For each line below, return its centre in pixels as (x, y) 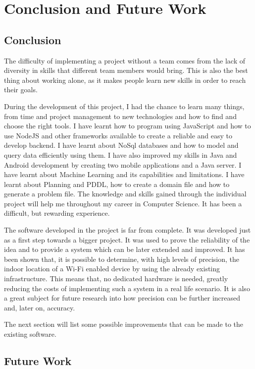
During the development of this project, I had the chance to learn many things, (124, 106)
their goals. (21, 90)
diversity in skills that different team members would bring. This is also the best (126, 70)
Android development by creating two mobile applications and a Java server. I (123, 164)
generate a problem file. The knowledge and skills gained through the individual (125, 194)
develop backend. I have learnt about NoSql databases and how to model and (121, 145)
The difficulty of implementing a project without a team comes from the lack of (125, 60)
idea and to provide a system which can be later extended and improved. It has (125, 249)
